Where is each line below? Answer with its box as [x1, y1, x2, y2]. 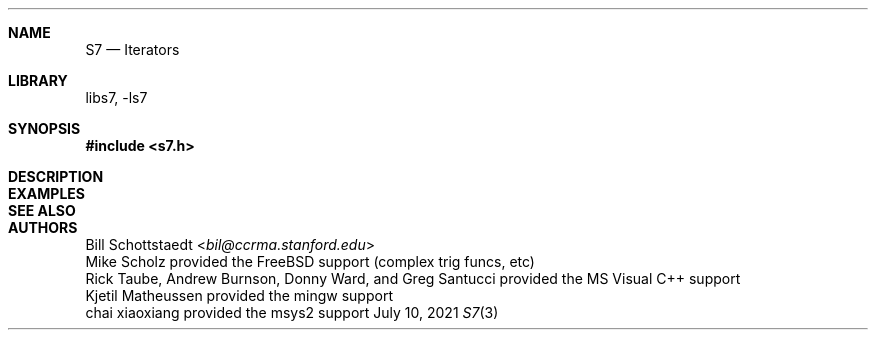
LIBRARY [8, 72, 68, 89]
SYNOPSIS [8, 120, 81, 137]
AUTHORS [8, 219, 78, 236]
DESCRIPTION [8, 168, 104, 185]
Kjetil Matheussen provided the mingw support [85, 287, 393, 304]
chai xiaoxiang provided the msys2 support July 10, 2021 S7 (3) [85, 304, 499, 321]
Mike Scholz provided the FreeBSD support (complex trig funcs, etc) [85, 253, 535, 270]
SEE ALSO [8, 202, 76, 219]
